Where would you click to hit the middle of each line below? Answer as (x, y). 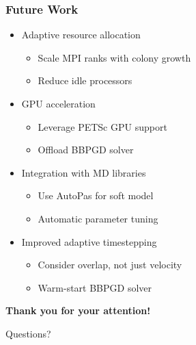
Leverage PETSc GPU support (102, 126)
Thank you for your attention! (78, 310)
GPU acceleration (58, 103)
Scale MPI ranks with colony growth (114, 57)
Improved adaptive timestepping (89, 241)
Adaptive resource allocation (81, 35)
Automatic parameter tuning (98, 218)
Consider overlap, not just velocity (110, 265)
